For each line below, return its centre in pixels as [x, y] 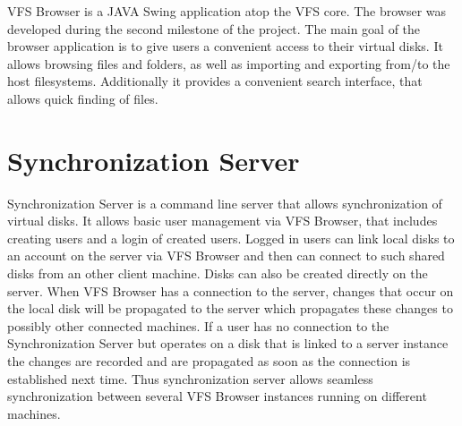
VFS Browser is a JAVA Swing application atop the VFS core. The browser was [227, 11]
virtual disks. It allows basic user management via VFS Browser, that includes [222, 221]
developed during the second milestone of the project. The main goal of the [214, 28]
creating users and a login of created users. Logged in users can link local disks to [231, 238]
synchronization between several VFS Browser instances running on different [217, 396]
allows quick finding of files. [83, 98]
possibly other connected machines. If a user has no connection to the [198, 325]
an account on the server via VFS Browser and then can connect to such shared [226, 256]
